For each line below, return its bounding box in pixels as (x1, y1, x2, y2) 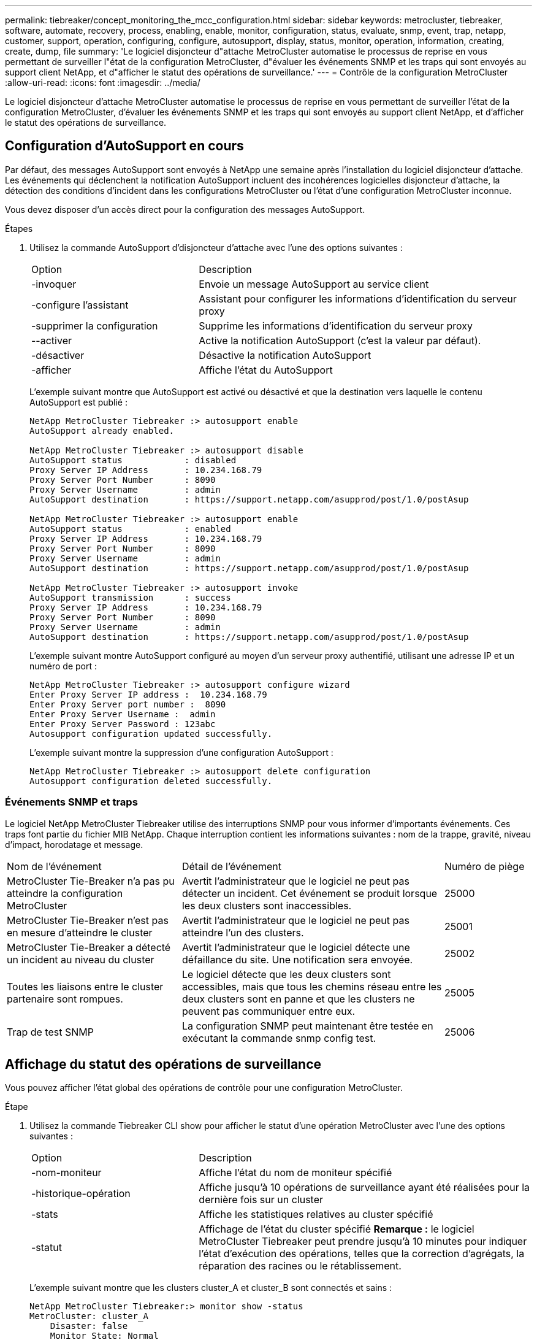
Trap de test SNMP (7, 1025, 94, 1038)
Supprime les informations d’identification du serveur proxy (199, 319, 473, 332)
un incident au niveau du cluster (7, 953, 154, 966)
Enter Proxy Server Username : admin (29, 709, 216, 719)
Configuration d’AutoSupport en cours (5, 138, 244, 154)
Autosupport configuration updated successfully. (29, 728, 273, 739)
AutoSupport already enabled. (29, 425, 175, 436)
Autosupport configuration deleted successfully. (29, 776, 273, 786)
